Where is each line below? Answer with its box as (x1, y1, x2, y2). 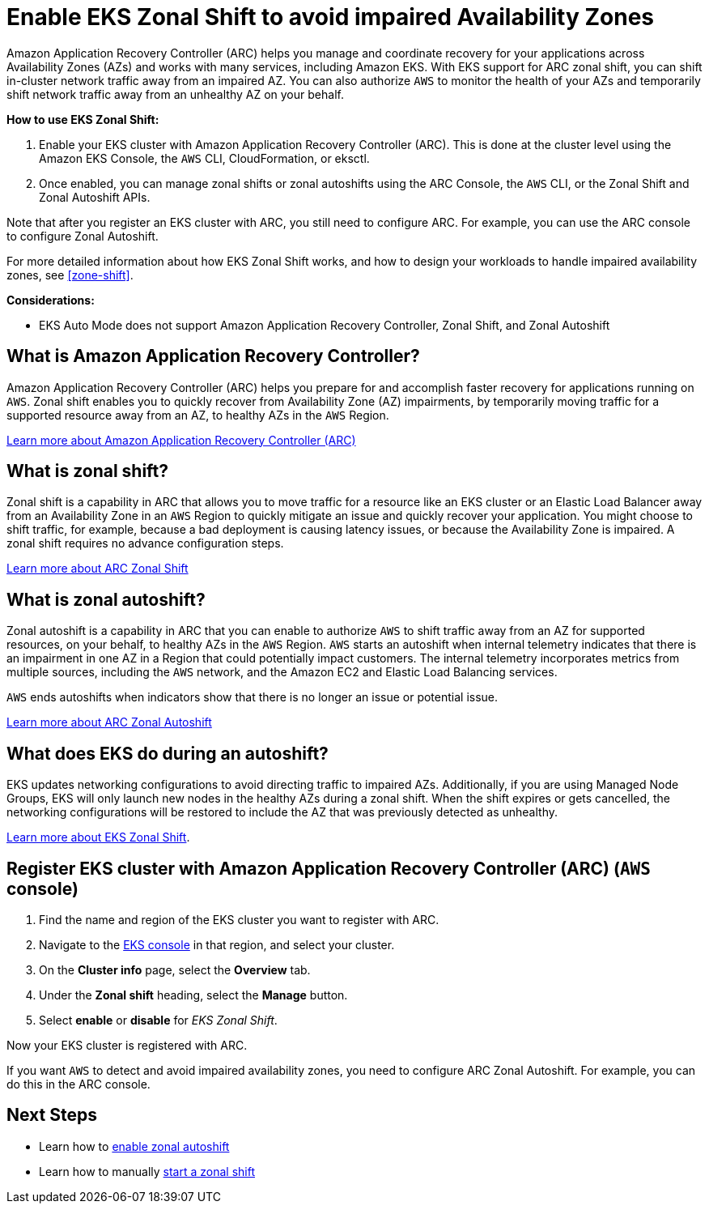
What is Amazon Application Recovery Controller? (6, 346, 420, 367)
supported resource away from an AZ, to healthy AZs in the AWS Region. (6, 407, 389, 422)
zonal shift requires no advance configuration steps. (6, 536, 284, 551)
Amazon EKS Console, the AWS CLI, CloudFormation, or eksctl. (39, 151, 370, 165)
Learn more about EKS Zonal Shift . (6, 830, 190, 845)
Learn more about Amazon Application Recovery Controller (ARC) (6, 432, 356, 447)
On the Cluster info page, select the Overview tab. (39, 962, 311, 977)
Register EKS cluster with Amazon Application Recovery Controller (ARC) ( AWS (6, 858, 651, 879)
